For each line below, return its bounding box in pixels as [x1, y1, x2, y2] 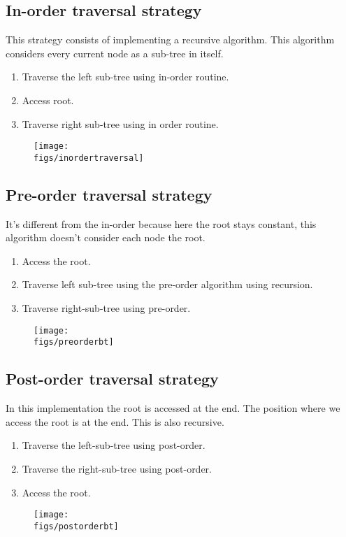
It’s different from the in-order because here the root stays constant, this [6, 216, 317, 231]
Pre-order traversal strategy [6, 183, 212, 205]
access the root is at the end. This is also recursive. [6, 414, 224, 429]
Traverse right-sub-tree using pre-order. [22, 301, 191, 315]
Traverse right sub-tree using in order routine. [22, 116, 219, 131]
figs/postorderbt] [34, 521, 119, 531]
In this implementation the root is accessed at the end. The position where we [6, 401, 340, 415]
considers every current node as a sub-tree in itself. [6, 45, 224, 60]
